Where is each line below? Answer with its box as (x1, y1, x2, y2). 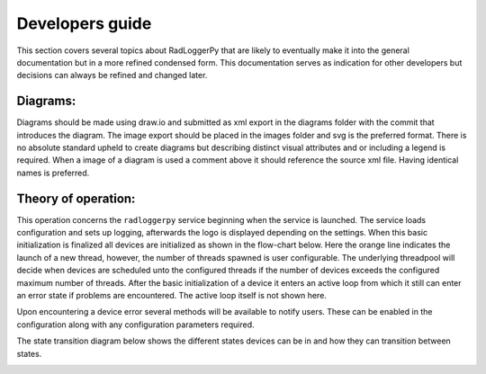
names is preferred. (16, 167, 90, 178)
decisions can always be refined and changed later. (16, 70, 208, 81)
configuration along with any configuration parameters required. (16, 319, 256, 330)
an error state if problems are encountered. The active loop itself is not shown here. (16, 290, 328, 301)
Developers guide (16, 13, 152, 33)
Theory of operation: (16, 191, 136, 206)
